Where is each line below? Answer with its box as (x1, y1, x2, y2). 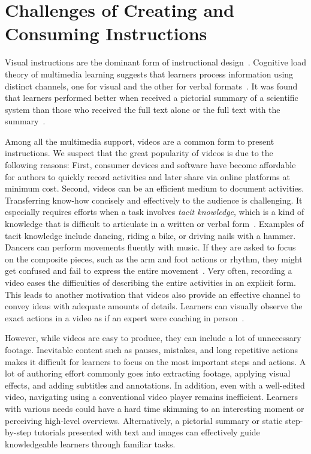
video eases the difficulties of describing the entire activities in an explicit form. (5, 276, 296, 288)
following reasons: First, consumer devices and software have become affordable (5, 159, 296, 171)
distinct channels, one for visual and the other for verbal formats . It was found (5, 79, 298, 92)
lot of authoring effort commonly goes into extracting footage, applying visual (5, 367, 291, 380)
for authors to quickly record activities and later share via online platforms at (5, 170, 290, 183)
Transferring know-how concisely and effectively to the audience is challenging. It (5, 193, 303, 206)
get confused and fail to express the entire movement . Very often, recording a (5, 264, 292, 277)
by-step (5, 426, 32, 438)
